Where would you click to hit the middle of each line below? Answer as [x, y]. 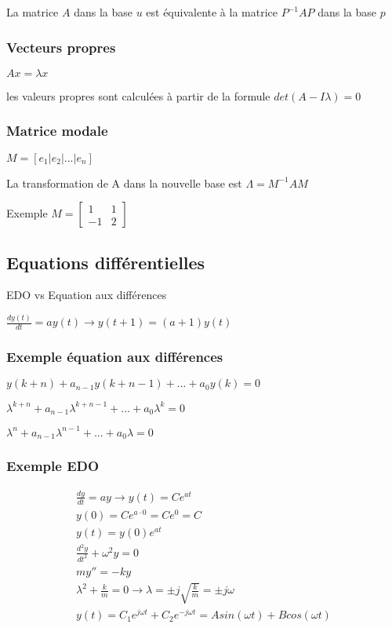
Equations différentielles [106, 262]
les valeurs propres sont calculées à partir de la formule [138, 95]
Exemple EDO [53, 466]
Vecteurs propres [61, 47]
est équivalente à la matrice [212, 12]
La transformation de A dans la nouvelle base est [124, 183]
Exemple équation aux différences [115, 357]
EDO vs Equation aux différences [87, 295]
